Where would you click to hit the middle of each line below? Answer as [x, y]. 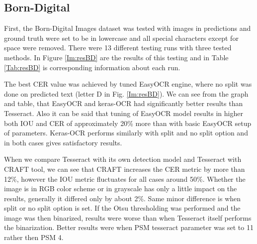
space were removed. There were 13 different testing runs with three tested [118, 48]
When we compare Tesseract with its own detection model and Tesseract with [123, 159]
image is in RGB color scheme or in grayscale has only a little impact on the [121, 188]
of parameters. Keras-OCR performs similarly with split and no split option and [126, 133]
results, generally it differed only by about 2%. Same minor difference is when [123, 198]
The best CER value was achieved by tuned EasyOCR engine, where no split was [128, 84]
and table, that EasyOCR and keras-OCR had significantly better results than [124, 103]
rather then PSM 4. [34, 237]
